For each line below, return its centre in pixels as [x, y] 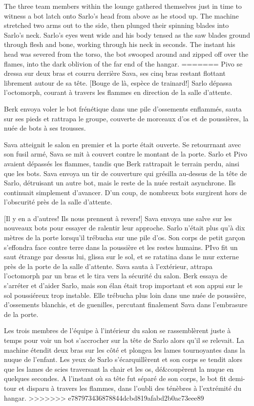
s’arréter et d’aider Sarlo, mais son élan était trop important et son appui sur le [123, 285]
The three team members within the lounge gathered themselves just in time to [123, 6]
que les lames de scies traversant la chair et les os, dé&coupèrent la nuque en [119, 369]
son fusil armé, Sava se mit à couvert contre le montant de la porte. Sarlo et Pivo [126, 154]
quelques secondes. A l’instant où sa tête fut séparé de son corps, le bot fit [115, 378]
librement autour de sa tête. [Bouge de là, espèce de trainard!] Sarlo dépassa [118, 82]
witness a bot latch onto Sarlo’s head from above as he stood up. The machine [121, 15]
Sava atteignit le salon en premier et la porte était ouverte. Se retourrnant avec [123, 144]
